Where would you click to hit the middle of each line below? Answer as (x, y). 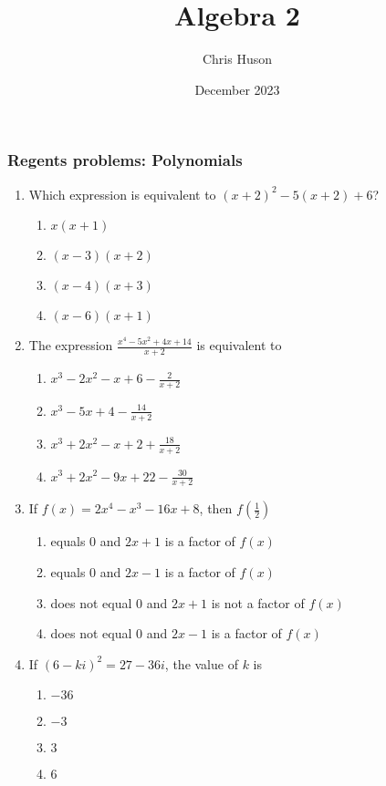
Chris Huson (237, 59)
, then (216, 508)
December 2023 (237, 89)
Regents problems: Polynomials (125, 160)
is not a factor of (258, 602)
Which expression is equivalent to (122, 194)
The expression (71, 345)
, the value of (201, 663)
